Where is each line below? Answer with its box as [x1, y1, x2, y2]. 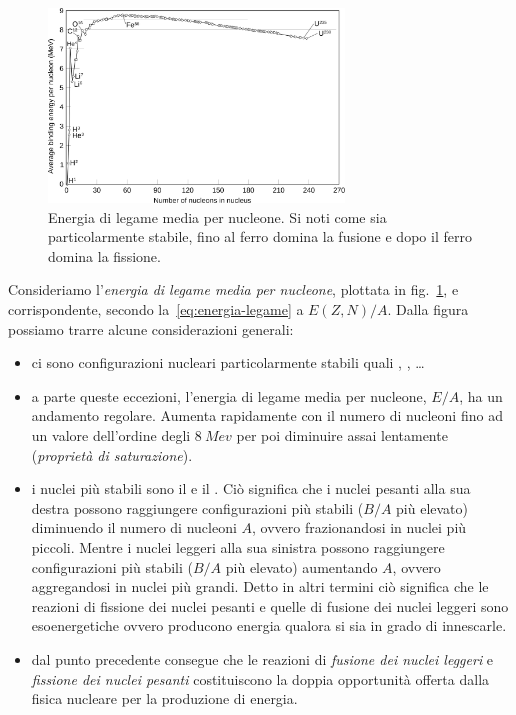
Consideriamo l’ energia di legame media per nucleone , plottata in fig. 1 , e [8, 279, 459, 300]
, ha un [459, 385, 503, 406]
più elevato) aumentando [225, 556, 378, 577]
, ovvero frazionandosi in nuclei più [251, 517, 467, 538]
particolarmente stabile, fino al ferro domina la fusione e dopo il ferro [48, 226, 472, 247]
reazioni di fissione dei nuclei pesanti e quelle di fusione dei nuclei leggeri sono [31, 595, 509, 616]
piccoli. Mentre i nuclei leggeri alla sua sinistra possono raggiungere [31, 536, 445, 557]
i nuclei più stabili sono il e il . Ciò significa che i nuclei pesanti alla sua [31, 478, 471, 499]
